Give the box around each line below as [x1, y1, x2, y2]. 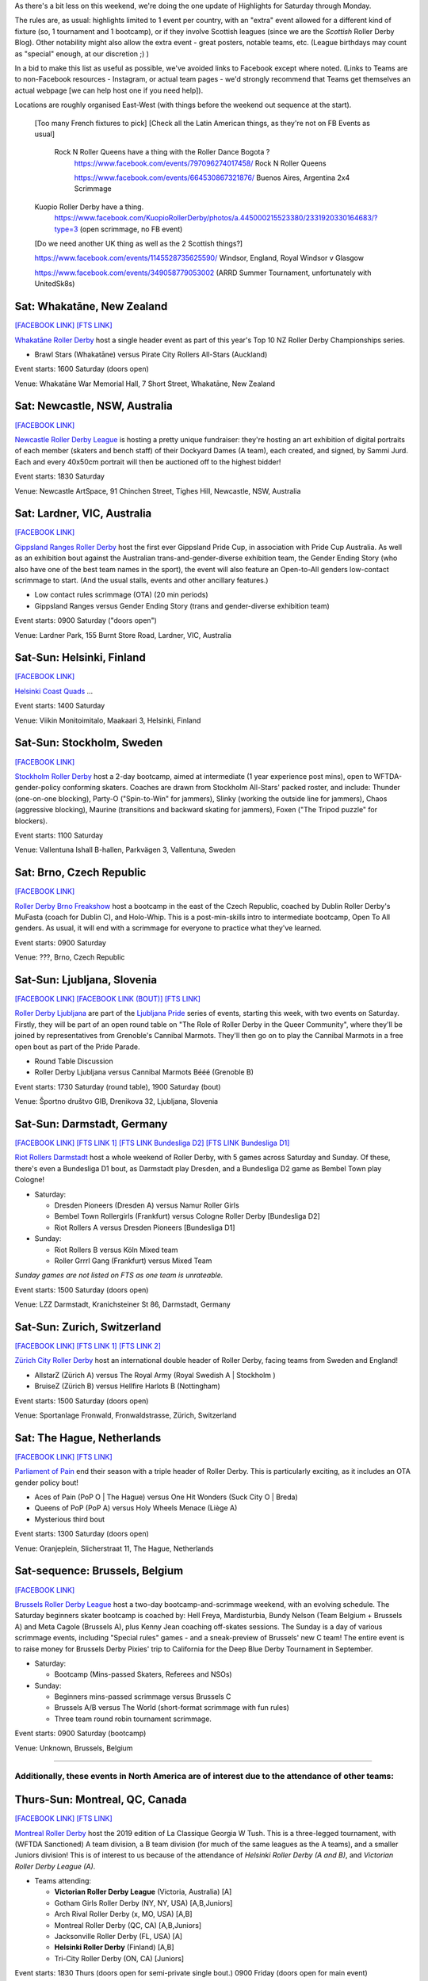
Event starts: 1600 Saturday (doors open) [14, 365, 150, 374]
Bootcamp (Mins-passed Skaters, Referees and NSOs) [54, 1670, 233, 1679]
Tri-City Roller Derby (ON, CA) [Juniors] [54, 1953, 185, 1963]
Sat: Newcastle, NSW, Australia [14, 399, 174, 413]
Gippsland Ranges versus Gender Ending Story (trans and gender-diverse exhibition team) [34, 601, 331, 610]
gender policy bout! [14, 1478, 79, 1487]
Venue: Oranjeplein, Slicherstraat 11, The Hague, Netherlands [14, 1544, 214, 1553]
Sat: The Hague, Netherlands [14, 1431, 162, 1445]
